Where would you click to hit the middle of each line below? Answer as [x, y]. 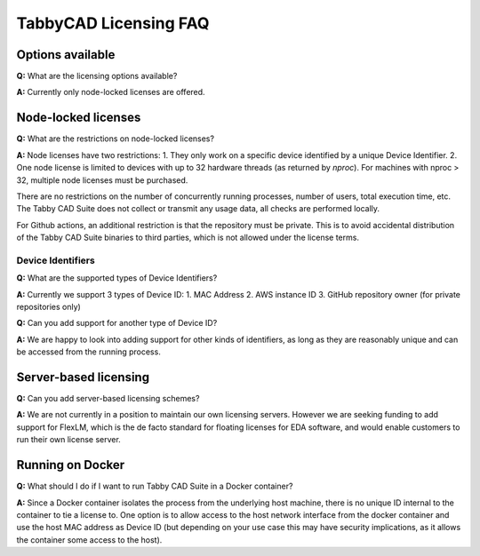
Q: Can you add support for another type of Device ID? [117, 323]
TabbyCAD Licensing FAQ [113, 23]
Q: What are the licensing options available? [97, 76]
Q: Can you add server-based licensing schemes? [108, 399]
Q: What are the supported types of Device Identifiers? [117, 278]
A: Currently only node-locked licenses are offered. [111, 92]
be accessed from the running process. [89, 352]
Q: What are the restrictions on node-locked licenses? [116, 139]
